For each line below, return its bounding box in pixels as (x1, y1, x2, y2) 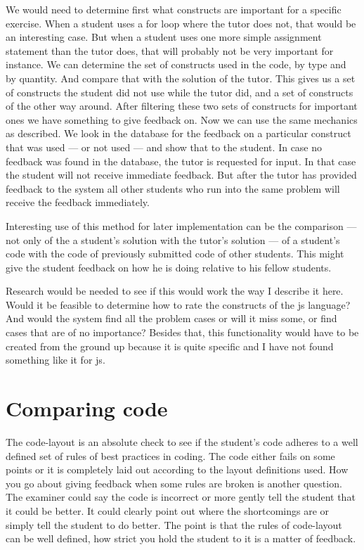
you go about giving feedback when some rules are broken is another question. (6, 475, 342, 490)
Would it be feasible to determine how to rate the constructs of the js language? (6, 297, 351, 312)
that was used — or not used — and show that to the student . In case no (6, 139, 323, 154)
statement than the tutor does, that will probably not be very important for (6, 43, 334, 58)
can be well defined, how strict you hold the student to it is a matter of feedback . (6, 531, 356, 546)
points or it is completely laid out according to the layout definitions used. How (6, 462, 349, 477)
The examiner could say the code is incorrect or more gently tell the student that (6, 490, 356, 504)
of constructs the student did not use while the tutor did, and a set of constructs (6, 84, 353, 99)
